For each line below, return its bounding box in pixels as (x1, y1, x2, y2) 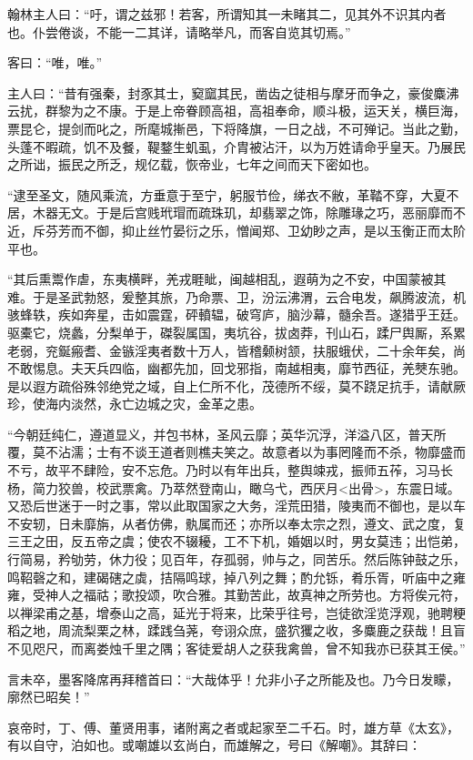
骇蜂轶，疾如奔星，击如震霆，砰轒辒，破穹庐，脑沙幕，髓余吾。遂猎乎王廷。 (7, 305, 466, 324)
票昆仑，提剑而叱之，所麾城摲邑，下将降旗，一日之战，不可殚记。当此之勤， (7, 118, 466, 137)
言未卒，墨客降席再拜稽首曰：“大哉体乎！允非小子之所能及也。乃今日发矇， (7, 669, 459, 688)
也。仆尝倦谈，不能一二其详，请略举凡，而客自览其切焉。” (7, 22, 351, 41)
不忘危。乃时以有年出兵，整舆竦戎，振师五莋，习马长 (134, 461, 453, 480)
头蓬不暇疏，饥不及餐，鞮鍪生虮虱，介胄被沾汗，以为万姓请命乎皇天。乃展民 (7, 137, 466, 156)
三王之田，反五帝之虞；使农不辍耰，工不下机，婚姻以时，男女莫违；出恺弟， (7, 532, 466, 551)
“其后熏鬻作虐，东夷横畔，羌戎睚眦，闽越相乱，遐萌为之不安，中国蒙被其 (7, 269, 447, 289)
